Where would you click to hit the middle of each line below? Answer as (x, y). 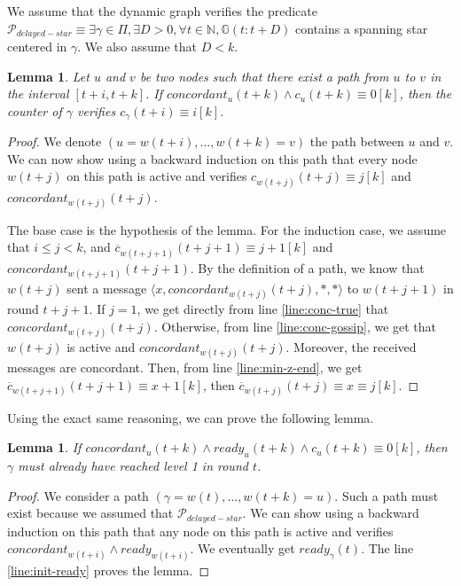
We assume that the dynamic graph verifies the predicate (162, 11)
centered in (37, 47)
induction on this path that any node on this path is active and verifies (200, 531)
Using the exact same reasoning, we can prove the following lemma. (191, 417)
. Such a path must (387, 495)
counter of (35, 110)
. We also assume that (137, 47)
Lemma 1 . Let (48, 76)
